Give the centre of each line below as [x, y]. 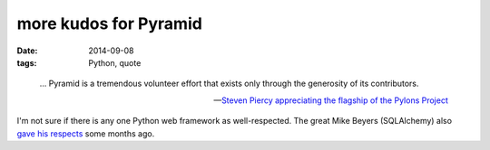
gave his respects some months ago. [86, 133]
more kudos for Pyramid [110, 23]
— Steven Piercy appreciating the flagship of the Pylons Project [331, 100]
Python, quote [115, 62]
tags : [27, 62]
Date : [27, 51]
